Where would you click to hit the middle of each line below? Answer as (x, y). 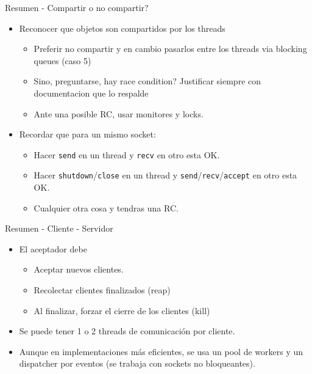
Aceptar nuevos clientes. (79, 269)
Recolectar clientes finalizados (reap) (102, 290)
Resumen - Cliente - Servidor (59, 228)
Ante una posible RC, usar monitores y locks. (119, 113)
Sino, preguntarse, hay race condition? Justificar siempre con (147, 81)
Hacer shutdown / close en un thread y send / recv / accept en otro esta (165, 175)
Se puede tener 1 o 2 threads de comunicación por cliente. (127, 331)
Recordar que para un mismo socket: (87, 134)
